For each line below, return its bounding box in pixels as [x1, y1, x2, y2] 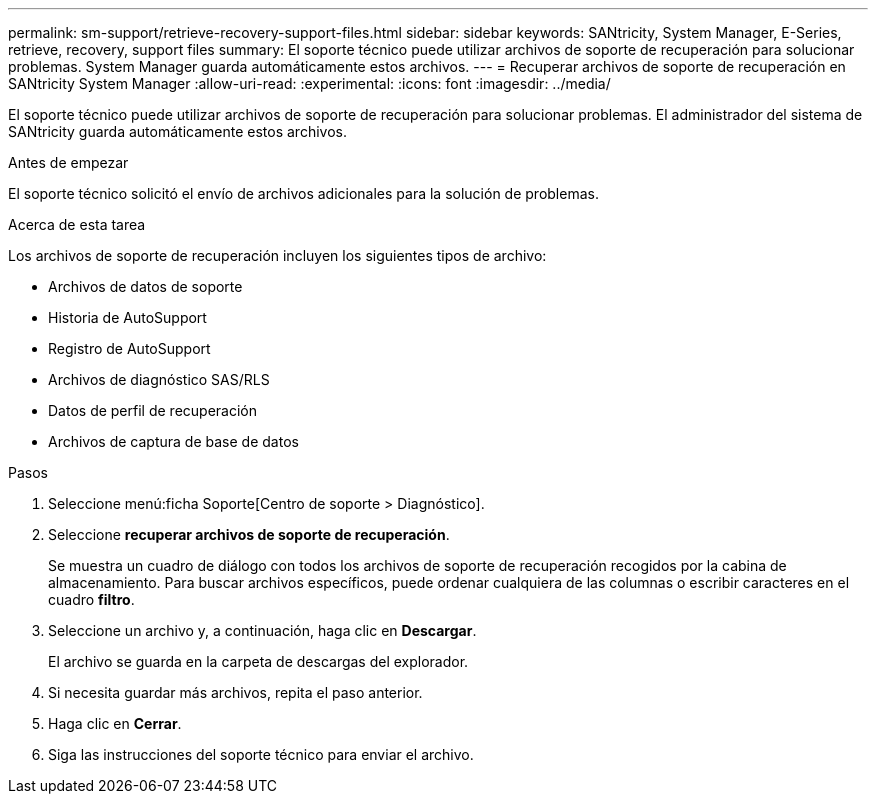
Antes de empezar [8, 154, 129, 171]
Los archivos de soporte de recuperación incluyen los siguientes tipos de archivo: [8, 247, 547, 264]
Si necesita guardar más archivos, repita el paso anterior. [48, 684, 423, 701]
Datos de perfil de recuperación [48, 402, 257, 419]
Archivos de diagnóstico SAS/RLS [48, 371, 270, 388]
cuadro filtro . [48, 591, 135, 608]
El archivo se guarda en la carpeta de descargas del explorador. [48, 653, 469, 670]
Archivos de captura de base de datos [48, 433, 299, 450]
